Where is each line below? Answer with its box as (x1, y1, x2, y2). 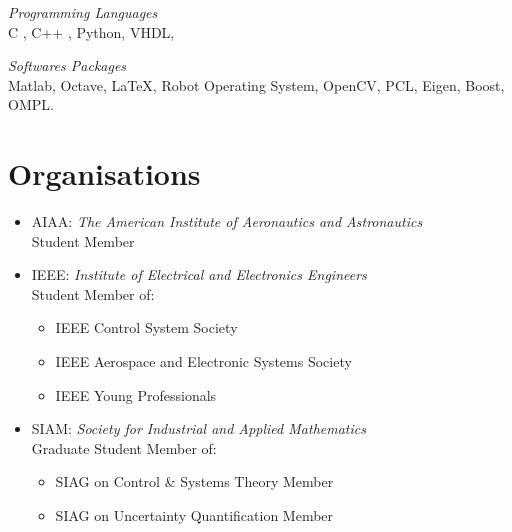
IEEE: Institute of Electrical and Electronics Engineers (31, 264, 367, 285)
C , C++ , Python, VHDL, (8, 21, 175, 42)
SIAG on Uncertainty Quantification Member (55, 505, 334, 526)
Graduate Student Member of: (31, 437, 217, 458)
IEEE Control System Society (55, 317, 238, 338)
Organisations (8, 153, 201, 194)
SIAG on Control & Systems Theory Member (55, 471, 334, 492)
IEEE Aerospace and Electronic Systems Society (55, 351, 352, 372)
